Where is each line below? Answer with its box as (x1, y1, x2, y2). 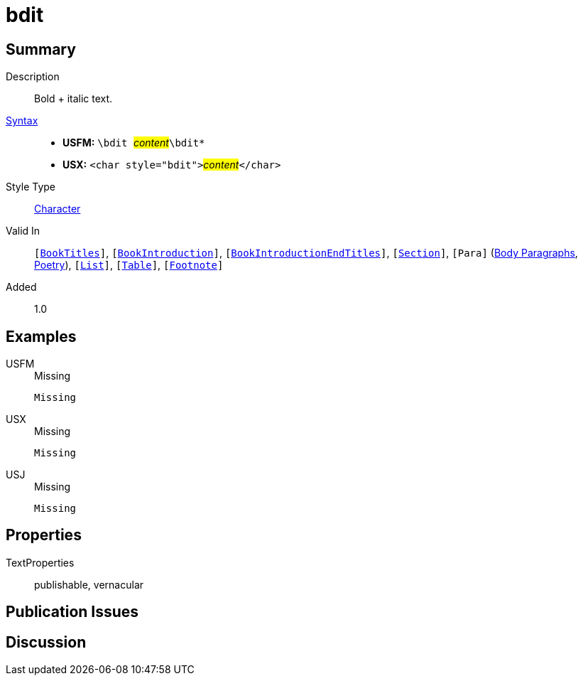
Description (6, 70, 60, 83)
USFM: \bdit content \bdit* (62, 136, 205, 149)
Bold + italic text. (34, 92, 113, 105)
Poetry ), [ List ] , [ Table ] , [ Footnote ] (34, 259, 224, 272)
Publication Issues (6, 603, 139, 621)
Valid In (6, 225, 40, 237)
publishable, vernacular (34, 578, 144, 591)
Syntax (6, 114, 38, 127)
